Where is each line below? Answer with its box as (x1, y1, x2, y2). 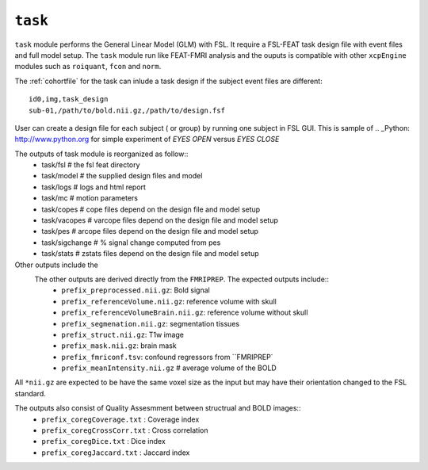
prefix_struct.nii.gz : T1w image (61, 330, 184, 339)
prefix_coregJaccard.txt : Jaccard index (41, 448, 190, 457)
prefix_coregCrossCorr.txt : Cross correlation (41, 426, 208, 435)
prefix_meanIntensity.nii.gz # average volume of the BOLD (61, 363, 277, 373)
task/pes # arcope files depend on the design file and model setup (41, 227, 259, 236)
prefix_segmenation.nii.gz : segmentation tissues (61, 319, 240, 328)
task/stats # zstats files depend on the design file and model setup (41, 249, 259, 258)
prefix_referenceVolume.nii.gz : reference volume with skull (61, 296, 277, 306)
